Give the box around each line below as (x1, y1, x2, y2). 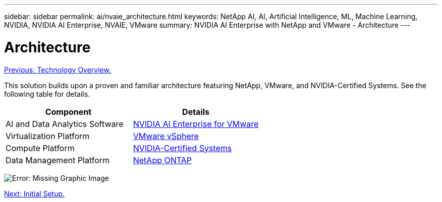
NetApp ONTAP (133, 155, 192, 165)
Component (45, 106, 92, 117)
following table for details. (4, 89, 90, 98)
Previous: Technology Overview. (4, 65, 111, 74)
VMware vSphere (133, 130, 199, 141)
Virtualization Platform (6, 130, 90, 141)
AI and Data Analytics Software (6, 118, 124, 129)
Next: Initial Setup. (4, 189, 65, 198)
